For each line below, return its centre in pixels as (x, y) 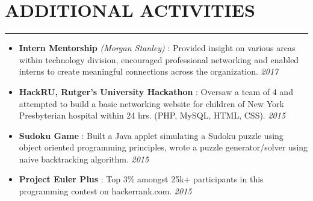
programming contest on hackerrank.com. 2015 (105, 191)
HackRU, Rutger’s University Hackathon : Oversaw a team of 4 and (156, 91)
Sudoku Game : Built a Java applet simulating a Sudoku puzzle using (151, 135)
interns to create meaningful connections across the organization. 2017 (149, 71)
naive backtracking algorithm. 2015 (84, 159)
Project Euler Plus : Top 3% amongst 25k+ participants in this (141, 179)
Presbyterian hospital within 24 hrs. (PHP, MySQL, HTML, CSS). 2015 (152, 115)
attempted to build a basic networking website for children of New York (151, 103)
